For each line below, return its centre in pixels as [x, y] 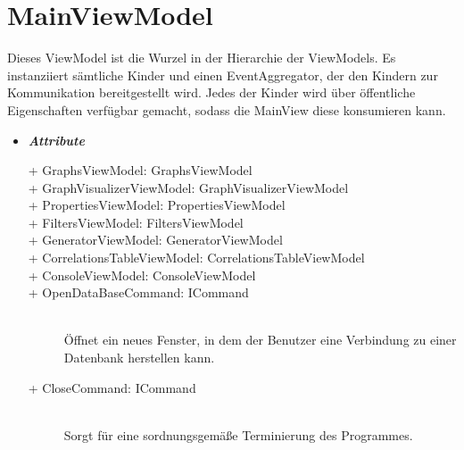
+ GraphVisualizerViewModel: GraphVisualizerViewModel [188, 187]
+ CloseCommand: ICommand [112, 387]
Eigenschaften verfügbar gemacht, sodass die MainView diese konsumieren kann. [227, 109]
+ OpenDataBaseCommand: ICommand [138, 292]
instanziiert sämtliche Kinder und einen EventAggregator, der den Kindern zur [223, 75]
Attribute [56, 140]
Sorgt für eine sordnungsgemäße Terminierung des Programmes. [238, 434]
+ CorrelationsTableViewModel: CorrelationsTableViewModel [196, 258]
